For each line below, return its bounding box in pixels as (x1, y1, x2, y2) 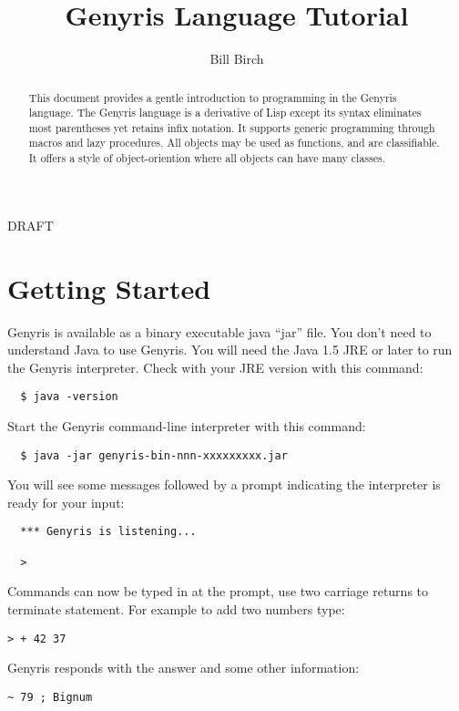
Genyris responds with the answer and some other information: (7, 658, 360, 677)
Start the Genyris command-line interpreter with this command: (7, 416, 366, 435)
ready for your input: (7, 492, 125, 511)
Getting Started (7, 269, 211, 306)
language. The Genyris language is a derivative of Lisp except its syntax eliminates (28, 105, 422, 120)
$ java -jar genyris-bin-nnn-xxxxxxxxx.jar (20, 448, 288, 462)
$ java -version (20, 390, 118, 404)
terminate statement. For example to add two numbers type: (7, 599, 345, 618)
